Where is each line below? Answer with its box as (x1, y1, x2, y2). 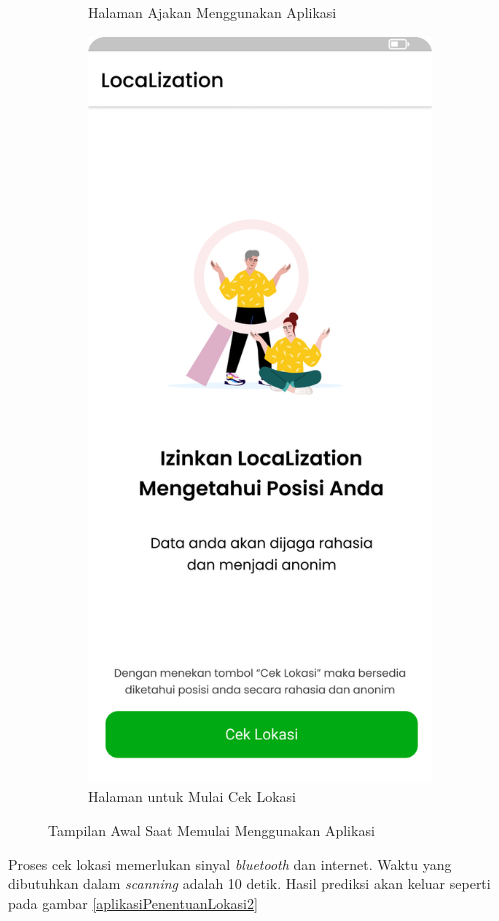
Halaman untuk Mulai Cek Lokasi (88, 786, 296, 807)
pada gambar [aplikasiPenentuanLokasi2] (8, 892, 258, 913)
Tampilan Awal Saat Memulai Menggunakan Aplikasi (48, 820, 375, 841)
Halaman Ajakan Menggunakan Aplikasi (88, 2, 337, 22)
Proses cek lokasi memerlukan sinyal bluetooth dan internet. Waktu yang (8, 853, 452, 874)
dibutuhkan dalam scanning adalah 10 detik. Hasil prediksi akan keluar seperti (8, 873, 491, 894)
